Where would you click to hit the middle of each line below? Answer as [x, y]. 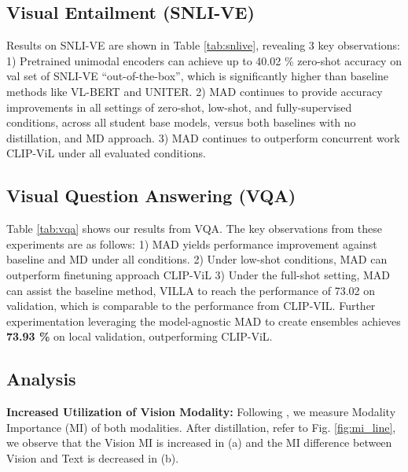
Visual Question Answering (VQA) [151, 195]
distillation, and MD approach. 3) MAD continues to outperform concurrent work [203, 137]
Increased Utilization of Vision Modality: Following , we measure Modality [201, 412]
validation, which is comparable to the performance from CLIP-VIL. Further [191, 306]
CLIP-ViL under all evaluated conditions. [106, 153]
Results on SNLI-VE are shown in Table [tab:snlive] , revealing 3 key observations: [203, 45]
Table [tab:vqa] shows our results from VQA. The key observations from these [194, 229]
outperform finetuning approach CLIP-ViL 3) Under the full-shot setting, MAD [198, 274]
